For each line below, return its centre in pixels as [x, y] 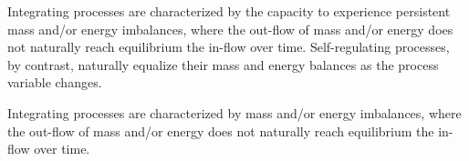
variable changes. [55, 82]
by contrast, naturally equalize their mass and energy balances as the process [223, 64]
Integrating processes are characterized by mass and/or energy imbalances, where [234, 112]
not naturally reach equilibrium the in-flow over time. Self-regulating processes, [229, 47]
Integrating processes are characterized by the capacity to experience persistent [229, 11]
